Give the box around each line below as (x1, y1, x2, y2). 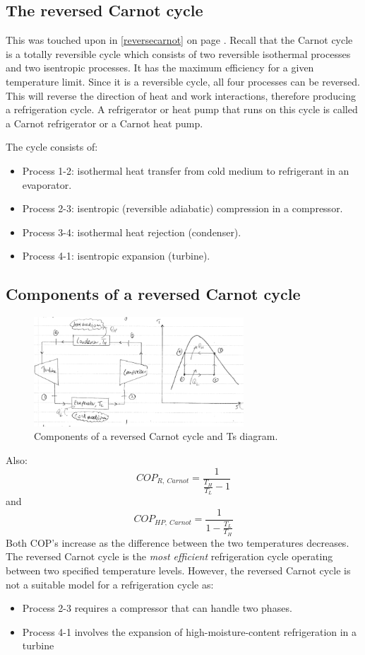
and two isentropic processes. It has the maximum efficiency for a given (6, 60, 314, 75)
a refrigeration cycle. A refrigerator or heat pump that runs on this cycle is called (6, 102, 358, 117)
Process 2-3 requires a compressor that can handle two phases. (22, 601, 292, 615)
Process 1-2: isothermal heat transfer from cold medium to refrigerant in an (22, 163, 349, 178)
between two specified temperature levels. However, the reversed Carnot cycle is (6, 563, 351, 578)
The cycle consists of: (6, 139, 98, 154)
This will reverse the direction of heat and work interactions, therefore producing (6, 88, 357, 103)
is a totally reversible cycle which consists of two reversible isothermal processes (6, 46, 351, 61)
